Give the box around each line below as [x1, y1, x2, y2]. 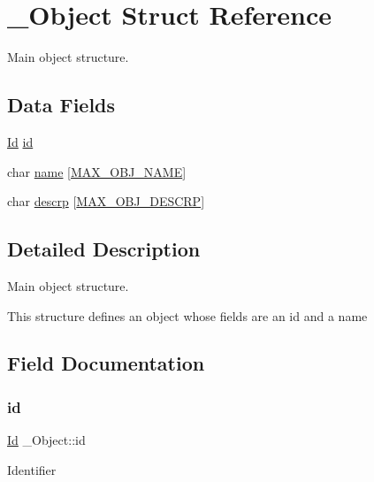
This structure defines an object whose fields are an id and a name [7, 306, 368, 325]
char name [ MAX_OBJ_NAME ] [7, 162, 187, 180]
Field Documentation [7, 349, 205, 377]
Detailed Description [7, 235, 201, 263]
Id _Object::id [7, 431, 86, 449]
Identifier [7, 460, 57, 478]
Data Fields [7, 91, 116, 119]
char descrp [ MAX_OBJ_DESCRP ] [7, 192, 205, 210]
